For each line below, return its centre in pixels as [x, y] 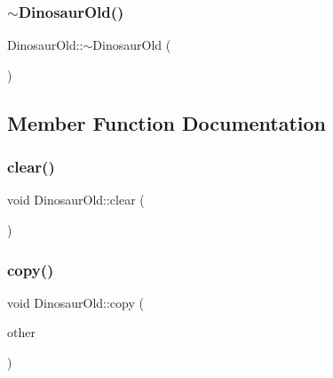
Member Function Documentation [167, 122]
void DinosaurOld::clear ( [76, 200]
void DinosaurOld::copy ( [75, 302]
